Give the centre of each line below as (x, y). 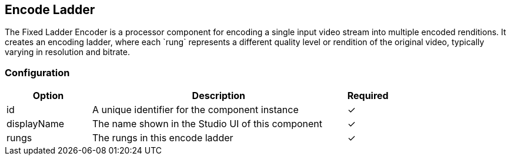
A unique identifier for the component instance (195, 110)
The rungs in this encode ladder (163, 138)
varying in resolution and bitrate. (67, 52)
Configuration (37, 72)
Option (48, 96)
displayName (35, 124)
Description (219, 96)
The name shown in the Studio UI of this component (207, 124)
